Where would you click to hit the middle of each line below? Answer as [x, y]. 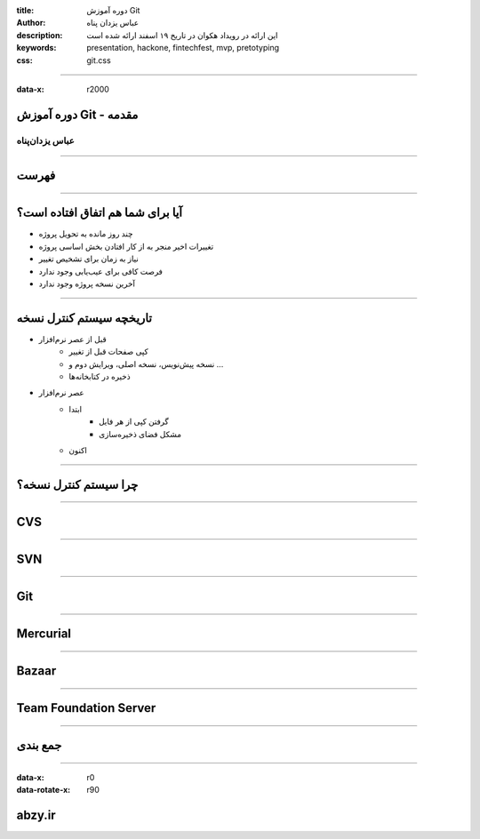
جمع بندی [39, 745]
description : [40, 35]
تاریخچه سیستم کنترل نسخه [84, 318]
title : [25, 10]
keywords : [36, 48]
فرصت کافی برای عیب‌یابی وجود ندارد [101, 271]
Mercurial [44, 633]
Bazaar [36, 671]
